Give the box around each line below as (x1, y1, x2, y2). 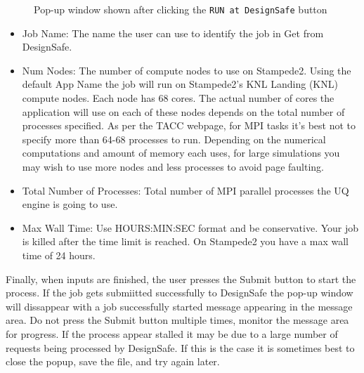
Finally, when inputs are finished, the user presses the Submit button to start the (6, 271, 356, 286)
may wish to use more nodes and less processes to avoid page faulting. (22, 159, 324, 174)
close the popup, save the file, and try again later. (6, 354, 220, 369)
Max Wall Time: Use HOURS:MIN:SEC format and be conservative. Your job (22, 220, 359, 235)
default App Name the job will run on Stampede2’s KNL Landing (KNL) (22, 77, 338, 91)
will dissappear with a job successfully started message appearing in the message (6, 299, 353, 313)
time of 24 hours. (22, 247, 96, 262)
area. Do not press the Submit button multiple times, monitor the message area (6, 313, 349, 327)
